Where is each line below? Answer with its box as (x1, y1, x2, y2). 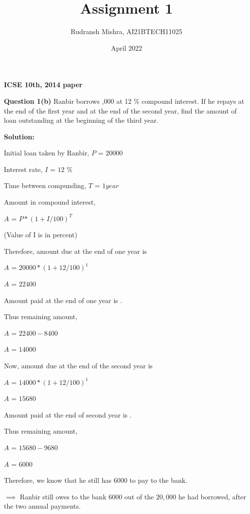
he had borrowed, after (178, 491, 247, 501)
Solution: (4, 131, 35, 141)
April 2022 (110, 42, 143, 53)
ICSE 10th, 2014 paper (4, 79, 83, 90)
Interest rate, (4, 164, 43, 174)
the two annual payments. (4, 501, 81, 511)
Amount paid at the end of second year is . (4, 409, 132, 419)
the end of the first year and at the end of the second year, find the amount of (4, 105, 237, 115)
